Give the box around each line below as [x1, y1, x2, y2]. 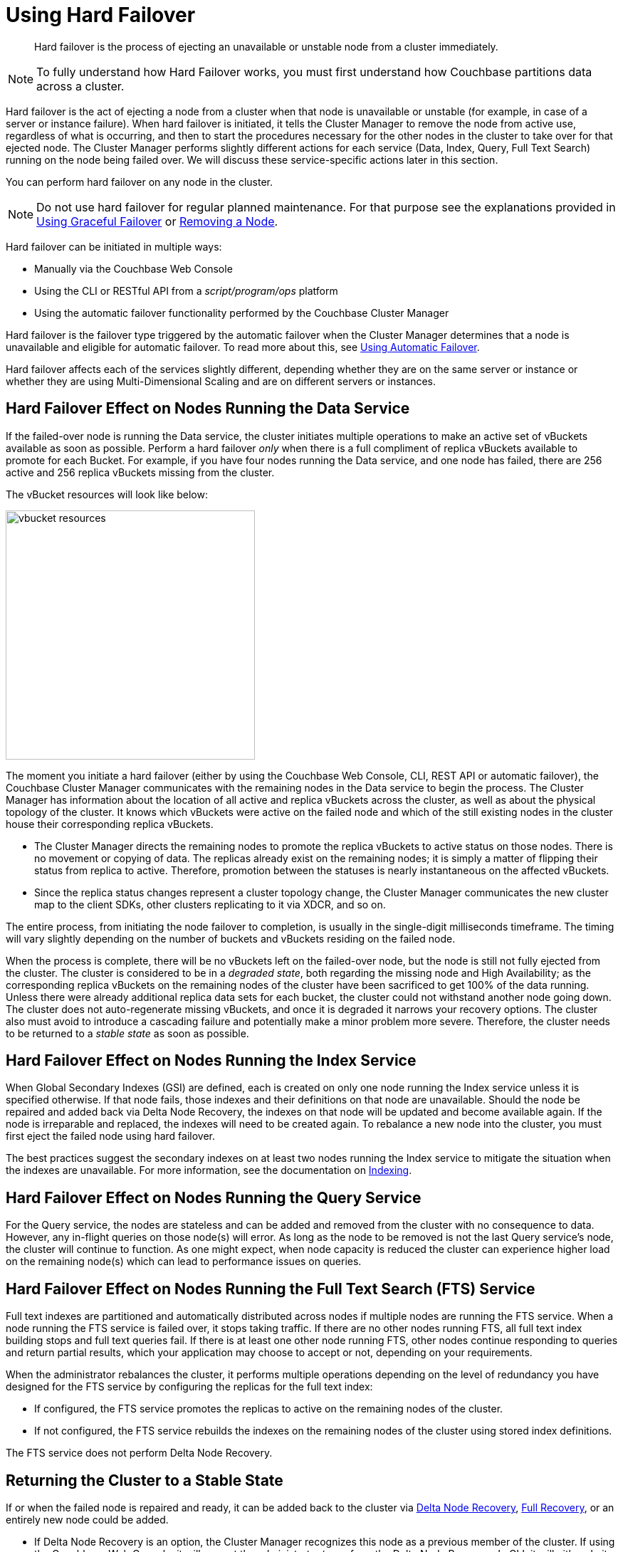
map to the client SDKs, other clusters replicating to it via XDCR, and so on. [34, 898, 386, 911]
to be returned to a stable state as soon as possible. [6, 1027, 249, 1039]
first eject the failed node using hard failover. [6, 1130, 216, 1143]
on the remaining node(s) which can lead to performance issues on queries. [6, 1255, 362, 1268]
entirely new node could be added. [6, 1513, 169, 1526]
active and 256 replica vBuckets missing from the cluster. [6, 466, 275, 478]
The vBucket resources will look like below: [6, 488, 208, 500]
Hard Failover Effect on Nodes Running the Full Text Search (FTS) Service [6, 1279, 535, 1298]
